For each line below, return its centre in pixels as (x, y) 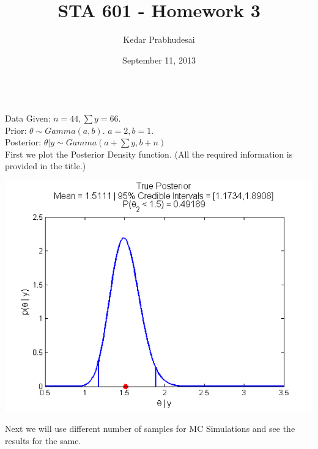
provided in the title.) (46, 166)
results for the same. (43, 441)
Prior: (16, 130)
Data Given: (28, 118)
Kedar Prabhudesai (159, 39)
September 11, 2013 (159, 60)
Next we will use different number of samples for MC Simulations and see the (150, 429)
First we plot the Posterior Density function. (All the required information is (149, 154)
